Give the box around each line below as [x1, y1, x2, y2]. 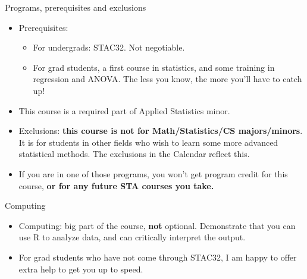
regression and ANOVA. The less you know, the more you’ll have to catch [33, 73, 302, 85]
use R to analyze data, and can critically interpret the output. [18, 231, 246, 243]
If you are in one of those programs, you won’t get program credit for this [18, 167, 288, 180]
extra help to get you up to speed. [18, 262, 143, 275]
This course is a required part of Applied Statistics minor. [18, 104, 230, 117]
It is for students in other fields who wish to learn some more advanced [18, 136, 278, 148]
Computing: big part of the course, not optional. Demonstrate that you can [18, 219, 296, 231]
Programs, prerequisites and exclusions [5, 1, 146, 13]
